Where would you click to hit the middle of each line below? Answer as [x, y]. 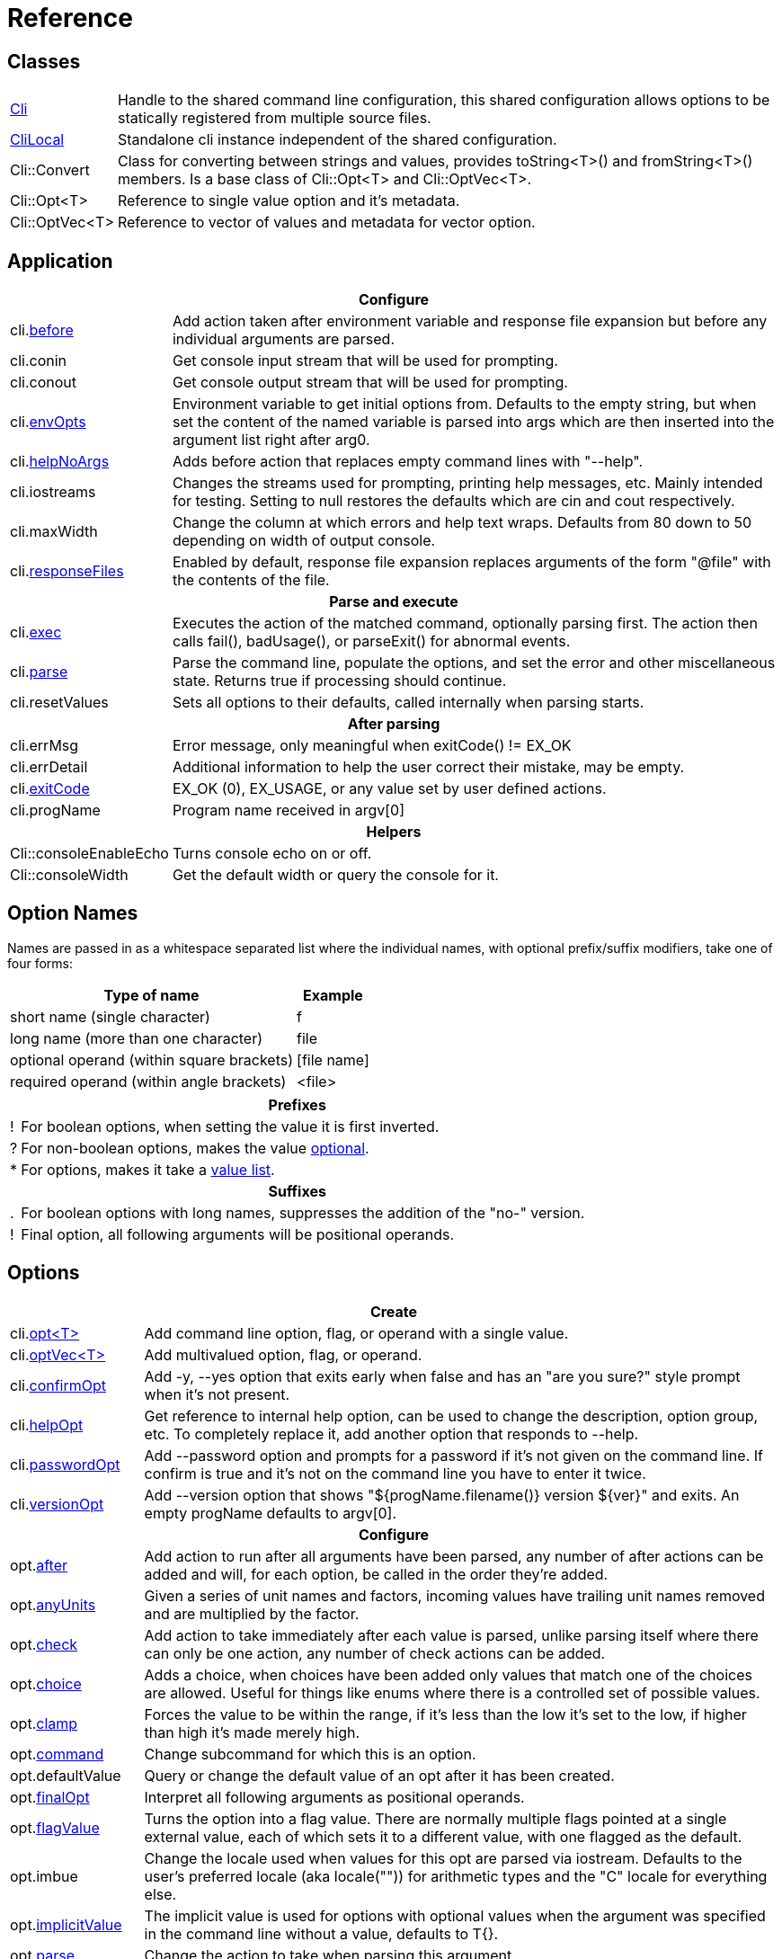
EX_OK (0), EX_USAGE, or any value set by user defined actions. [389, 789]
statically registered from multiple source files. [274, 118]
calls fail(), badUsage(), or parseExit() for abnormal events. [371, 641]
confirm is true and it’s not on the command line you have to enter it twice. [395, 1473]
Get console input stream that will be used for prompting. [365, 361]
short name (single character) [110, 1016]
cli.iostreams [53, 492]
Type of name [151, 995]
